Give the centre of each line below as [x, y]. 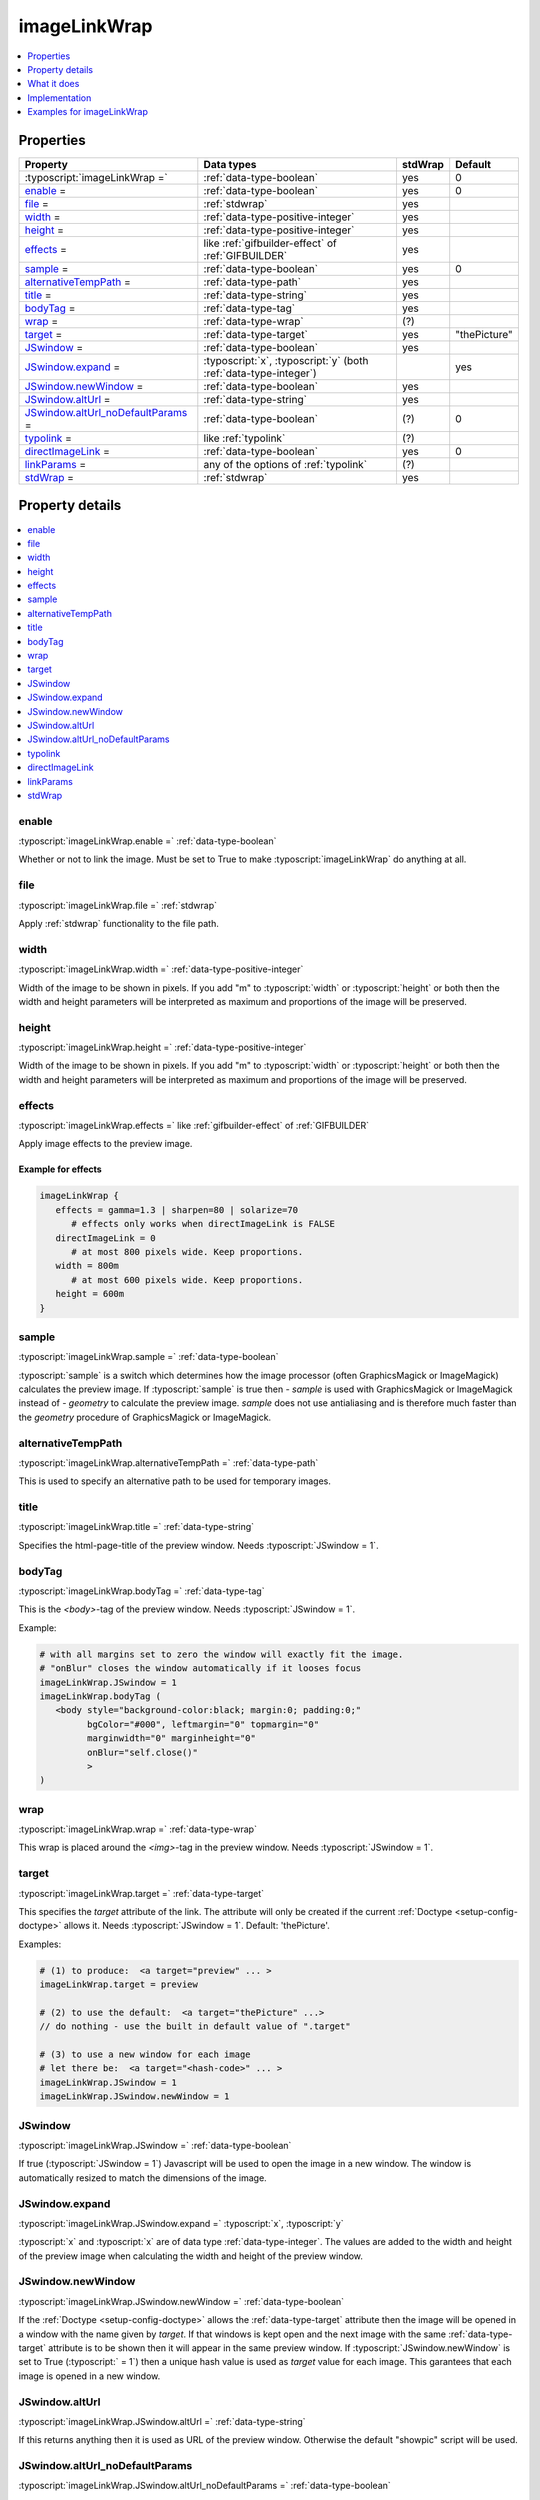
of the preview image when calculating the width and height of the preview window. [191, 2256]
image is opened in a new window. [89, 2376]
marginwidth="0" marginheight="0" [171, 1738]
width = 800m [87, 1266]
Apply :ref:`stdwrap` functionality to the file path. [118, 924]
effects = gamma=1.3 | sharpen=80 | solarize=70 [177, 1209]
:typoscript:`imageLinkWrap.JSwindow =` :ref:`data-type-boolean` [155, 2145]
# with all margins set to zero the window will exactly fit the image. [221, 1654]
